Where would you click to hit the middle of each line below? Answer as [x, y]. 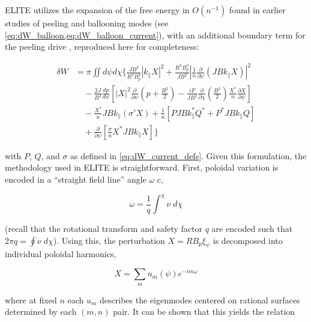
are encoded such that [252, 229]
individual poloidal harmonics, [61, 254]
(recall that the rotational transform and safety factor [104, 229]
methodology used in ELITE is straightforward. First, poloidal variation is [142, 167]
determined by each [41, 311]
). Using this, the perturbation [109, 240]
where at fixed [31, 299]
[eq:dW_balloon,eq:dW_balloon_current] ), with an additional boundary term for [155, 35]
